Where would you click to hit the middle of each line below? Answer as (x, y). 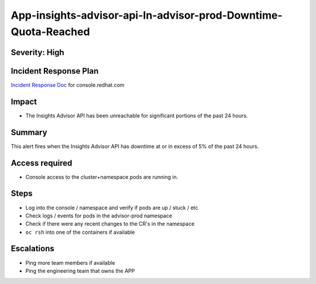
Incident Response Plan (55, 71)
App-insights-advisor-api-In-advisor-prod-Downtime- (147, 15)
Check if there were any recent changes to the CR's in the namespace (110, 224)
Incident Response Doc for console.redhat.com (68, 85)
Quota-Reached (50, 32)
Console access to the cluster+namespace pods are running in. (102, 177)
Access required (42, 163)
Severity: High (37, 52)
